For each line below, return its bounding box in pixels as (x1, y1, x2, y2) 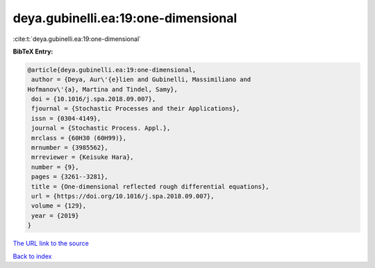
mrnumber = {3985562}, (31, 144, 109, 152)
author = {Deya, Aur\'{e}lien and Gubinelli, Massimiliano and (31, 76, 251, 83)
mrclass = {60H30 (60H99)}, (31, 134, 127, 142)
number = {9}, (31, 163, 79, 171)
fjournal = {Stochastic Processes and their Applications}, (31, 105, 240, 112)
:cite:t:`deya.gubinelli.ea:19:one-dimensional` (12, 35, 142, 43)
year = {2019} (31, 212, 79, 219)
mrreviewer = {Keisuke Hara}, (31, 153, 135, 161)
